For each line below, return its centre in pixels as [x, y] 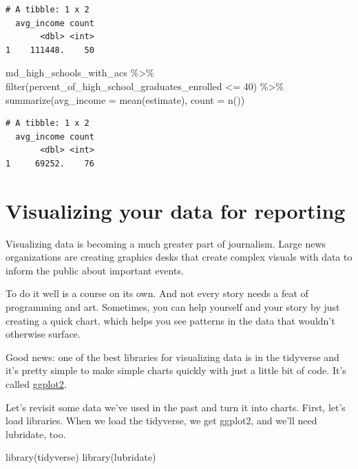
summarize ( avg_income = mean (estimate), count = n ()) [125, 99]
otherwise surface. [43, 334]
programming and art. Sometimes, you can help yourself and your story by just [173, 307]
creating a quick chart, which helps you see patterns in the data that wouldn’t [170, 320]
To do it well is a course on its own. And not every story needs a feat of [157, 293]
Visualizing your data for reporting [176, 210]
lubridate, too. [36, 434]
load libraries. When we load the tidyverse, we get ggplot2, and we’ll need [161, 421]
